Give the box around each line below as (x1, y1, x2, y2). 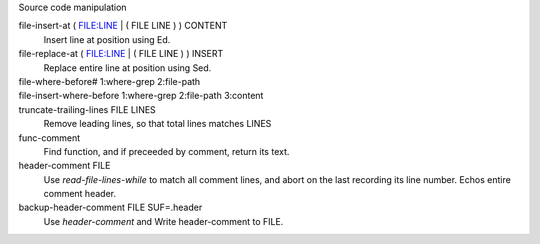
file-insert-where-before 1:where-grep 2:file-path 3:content (18, 90, 264, 102)
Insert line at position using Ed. (43, 33, 171, 45)
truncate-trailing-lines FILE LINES (18, 103, 157, 115)
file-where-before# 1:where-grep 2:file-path (18, 75, 201, 87)
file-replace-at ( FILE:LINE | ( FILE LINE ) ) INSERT (18, 48, 224, 60)
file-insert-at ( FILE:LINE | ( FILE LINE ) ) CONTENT (18, 20, 228, 32)
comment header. (43, 188, 117, 200)
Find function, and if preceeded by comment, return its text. (43, 145, 290, 157)
